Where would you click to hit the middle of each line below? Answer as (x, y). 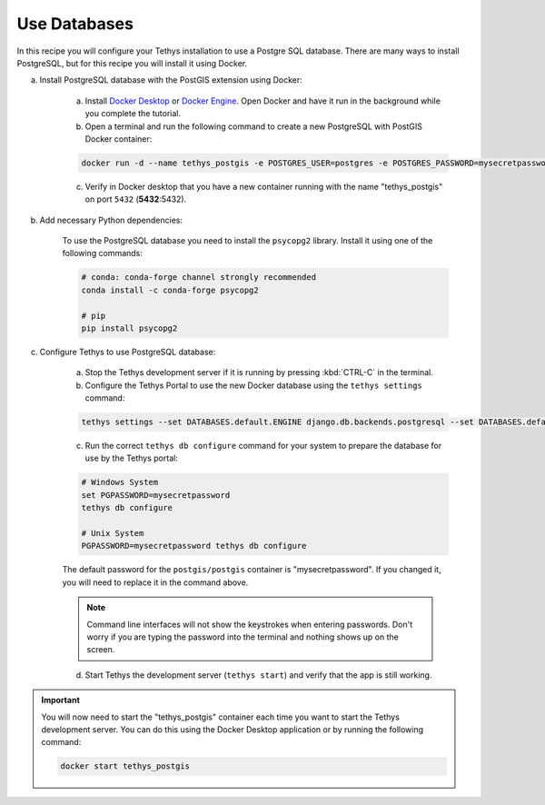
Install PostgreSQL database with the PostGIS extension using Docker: (171, 80)
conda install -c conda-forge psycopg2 (170, 290)
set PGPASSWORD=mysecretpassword (156, 495)
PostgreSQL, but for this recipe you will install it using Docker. (132, 63)
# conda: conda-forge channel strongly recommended (199, 278)
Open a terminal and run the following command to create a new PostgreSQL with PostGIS (253, 126)
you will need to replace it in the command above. (155, 582)
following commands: (102, 253)
